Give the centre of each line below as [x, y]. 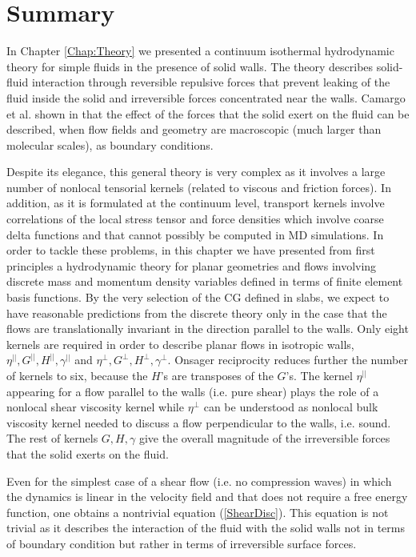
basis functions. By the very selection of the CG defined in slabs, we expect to [198, 297]
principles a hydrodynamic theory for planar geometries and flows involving [192, 265]
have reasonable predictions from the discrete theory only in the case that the [197, 313]
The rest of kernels [52, 438]
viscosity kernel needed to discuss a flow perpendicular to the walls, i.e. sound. [199, 422]
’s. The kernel [319, 375]
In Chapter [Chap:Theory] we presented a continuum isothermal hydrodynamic [200, 51]
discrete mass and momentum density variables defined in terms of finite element [205, 281]
